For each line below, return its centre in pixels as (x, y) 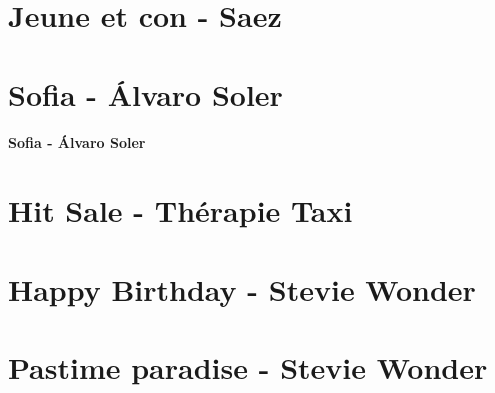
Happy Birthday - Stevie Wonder (242, 288)
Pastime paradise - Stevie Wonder (248, 367)
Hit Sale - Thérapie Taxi (180, 210)
